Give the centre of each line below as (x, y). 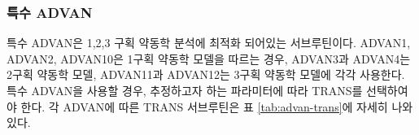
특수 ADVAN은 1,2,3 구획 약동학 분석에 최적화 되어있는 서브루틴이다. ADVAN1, (209, 43)
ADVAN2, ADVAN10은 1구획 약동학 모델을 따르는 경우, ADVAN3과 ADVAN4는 (209, 58)
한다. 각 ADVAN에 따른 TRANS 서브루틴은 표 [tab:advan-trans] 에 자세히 (204, 106)
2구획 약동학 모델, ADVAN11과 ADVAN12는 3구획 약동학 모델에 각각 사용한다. (206, 74)
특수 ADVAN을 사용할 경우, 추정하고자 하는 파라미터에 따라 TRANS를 (185, 90)
